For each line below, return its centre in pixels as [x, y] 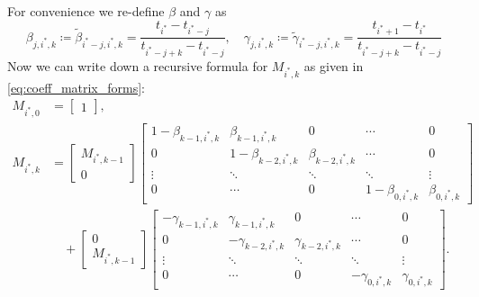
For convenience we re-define [86, 11]
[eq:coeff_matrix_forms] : [77, 87]
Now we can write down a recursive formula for [138, 66]
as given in [334, 66]
